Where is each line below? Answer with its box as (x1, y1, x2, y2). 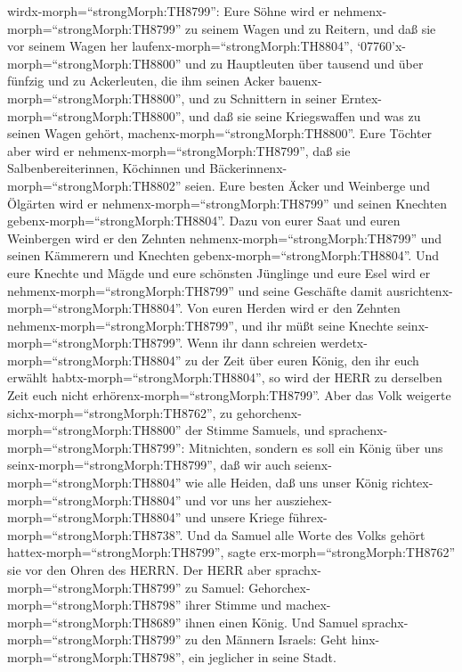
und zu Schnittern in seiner (189, 88, 337, 107)
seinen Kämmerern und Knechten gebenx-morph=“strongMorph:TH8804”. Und (7, 246, 439, 265)
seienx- (295, 455, 332, 474)
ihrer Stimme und (185, 595, 282, 614)
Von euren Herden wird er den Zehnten (187, 299, 401, 317)
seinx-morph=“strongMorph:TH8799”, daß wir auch (7, 455, 291, 474)
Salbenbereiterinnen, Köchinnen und (7, 159, 206, 177)
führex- (288, 508, 328, 527)
